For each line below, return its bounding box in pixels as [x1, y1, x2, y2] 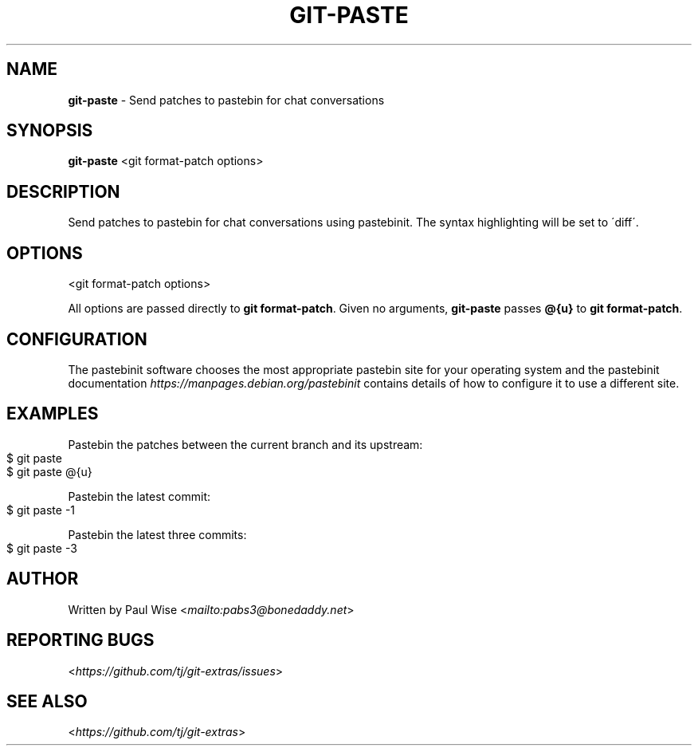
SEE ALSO [6, 691, 88, 711]
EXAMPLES [6, 404, 99, 424]
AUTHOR [6, 569, 79, 589]
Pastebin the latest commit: [68, 489, 211, 503]
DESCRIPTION [6, 181, 120, 202]
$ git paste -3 [6, 541, 77, 555]
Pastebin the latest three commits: [68, 527, 247, 541]
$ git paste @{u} [6, 464, 92, 478]
